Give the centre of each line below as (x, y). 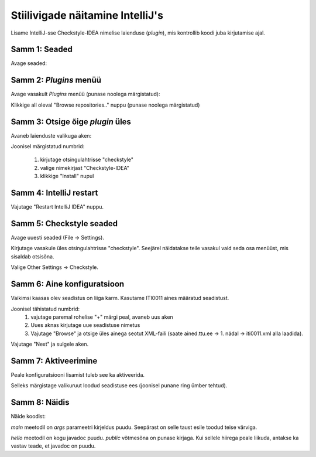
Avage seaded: (29, 63)
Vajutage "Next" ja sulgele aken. (50, 344)
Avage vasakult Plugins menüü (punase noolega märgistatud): (85, 94)
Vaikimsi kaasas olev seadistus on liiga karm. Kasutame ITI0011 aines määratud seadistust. (120, 298)
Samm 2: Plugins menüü (56, 80)
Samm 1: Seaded (42, 50)
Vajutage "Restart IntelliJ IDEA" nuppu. (57, 207)
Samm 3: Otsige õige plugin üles (71, 122)
